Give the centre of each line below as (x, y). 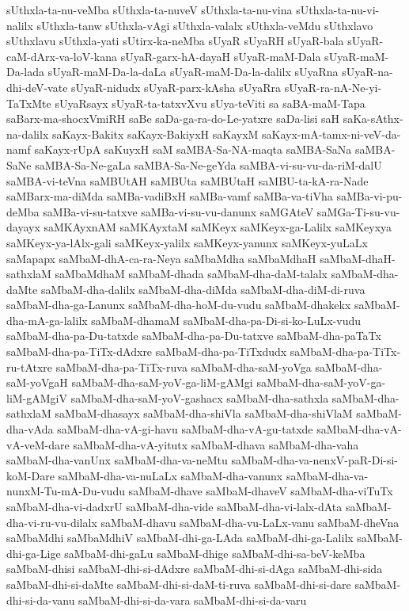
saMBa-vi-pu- (369, 196)
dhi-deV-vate (37, 87)
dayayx (23, 227)
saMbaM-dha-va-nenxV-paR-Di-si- (315, 460)
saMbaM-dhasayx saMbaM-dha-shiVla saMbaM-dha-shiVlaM (204, 413)
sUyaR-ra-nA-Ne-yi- (333, 87)
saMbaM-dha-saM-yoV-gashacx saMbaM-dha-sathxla (200, 397)
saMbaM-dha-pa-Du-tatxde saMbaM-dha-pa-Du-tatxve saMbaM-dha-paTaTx (194, 336)
